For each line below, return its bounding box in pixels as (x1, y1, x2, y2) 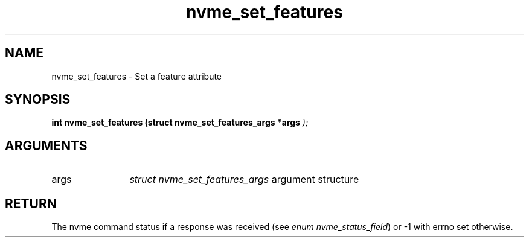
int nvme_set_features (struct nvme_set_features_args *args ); (51, 117, 309, 128)
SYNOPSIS (5, 92, 71, 107)
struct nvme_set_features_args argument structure (129, 173, 359, 186)
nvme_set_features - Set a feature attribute (51, 71, 222, 81)
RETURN (5, 196, 57, 211)
